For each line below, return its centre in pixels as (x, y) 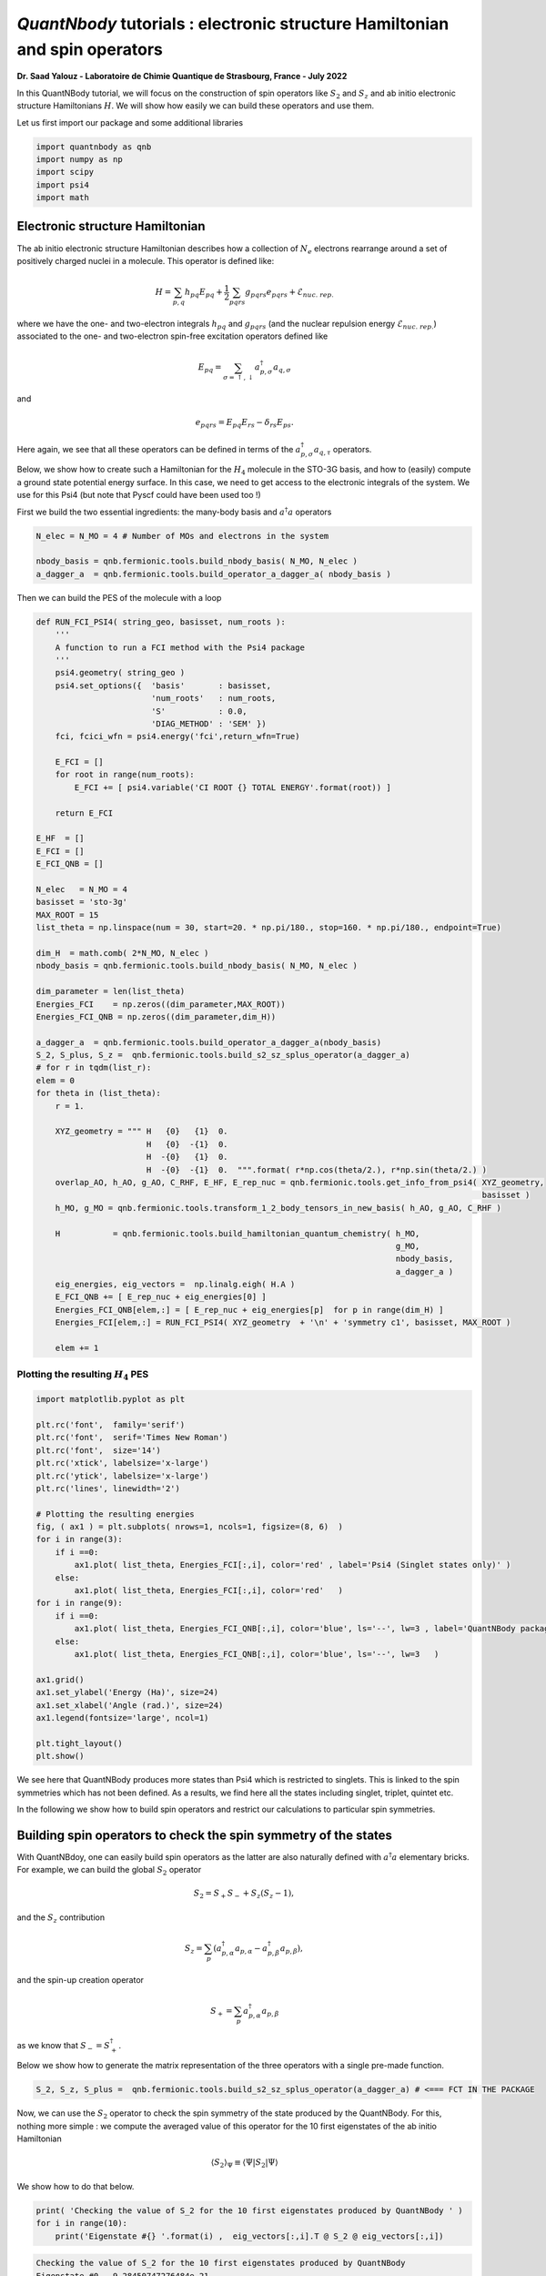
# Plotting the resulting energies (115, 1514)
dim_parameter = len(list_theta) (111, 991)
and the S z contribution (61, 1918)
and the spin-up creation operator (81, 1979)
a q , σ (282, 369)
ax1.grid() (60, 1679)
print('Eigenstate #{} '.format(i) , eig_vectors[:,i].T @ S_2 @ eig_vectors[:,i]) (250, 2236)
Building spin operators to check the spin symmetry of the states (205, 1835)
